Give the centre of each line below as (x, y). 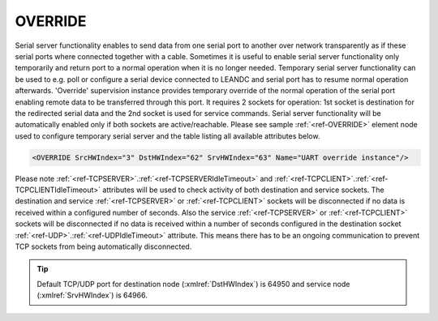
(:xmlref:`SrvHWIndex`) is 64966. (92, 295)
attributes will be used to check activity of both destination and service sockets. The (243, 190)
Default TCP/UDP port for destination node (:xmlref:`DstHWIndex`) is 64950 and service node (193, 284)
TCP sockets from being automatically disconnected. (103, 246)
